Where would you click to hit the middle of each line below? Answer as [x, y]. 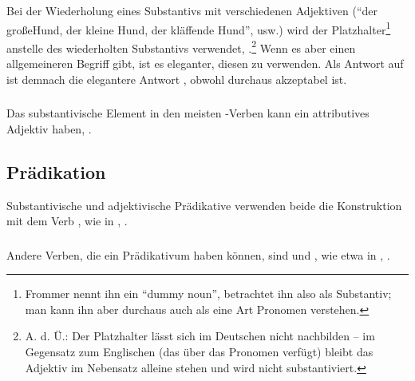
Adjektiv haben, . [49, 128]
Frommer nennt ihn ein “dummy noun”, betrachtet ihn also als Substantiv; [208, 294]
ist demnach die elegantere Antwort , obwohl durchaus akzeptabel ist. [177, 79]
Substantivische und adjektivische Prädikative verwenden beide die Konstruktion [204, 205]
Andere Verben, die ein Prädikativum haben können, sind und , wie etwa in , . [198, 254]
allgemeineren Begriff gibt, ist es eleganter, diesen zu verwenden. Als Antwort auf [205, 63]
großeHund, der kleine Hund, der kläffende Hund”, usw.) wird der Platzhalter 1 [199, 28]
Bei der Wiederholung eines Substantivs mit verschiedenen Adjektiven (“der [192, 10]
